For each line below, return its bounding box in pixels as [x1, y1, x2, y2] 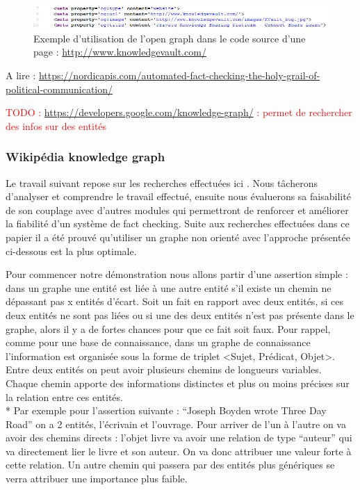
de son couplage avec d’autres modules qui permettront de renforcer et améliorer [6, 202, 349, 217]
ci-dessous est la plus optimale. [6, 243, 137, 258]
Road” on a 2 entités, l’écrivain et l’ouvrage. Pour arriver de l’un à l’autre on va [6, 416, 346, 431]
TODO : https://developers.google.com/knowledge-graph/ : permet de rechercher [6, 105, 352, 120]
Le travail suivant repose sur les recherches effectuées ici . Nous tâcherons [6, 175, 318, 190]
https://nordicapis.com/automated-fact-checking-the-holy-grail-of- [38, 68, 320, 82]
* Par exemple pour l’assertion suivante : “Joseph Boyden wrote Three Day [6, 403, 327, 418]
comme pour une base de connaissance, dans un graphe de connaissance [6, 335, 311, 350]
